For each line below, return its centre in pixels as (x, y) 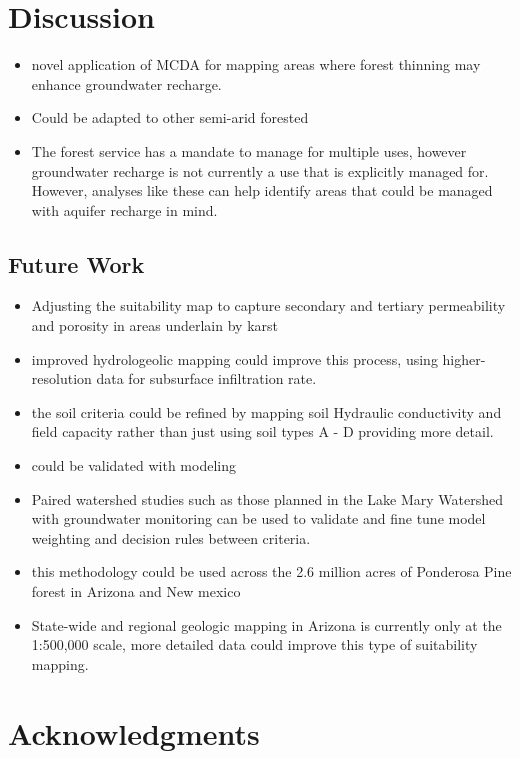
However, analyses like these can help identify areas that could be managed (262, 190)
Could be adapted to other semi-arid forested (170, 117)
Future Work (76, 263)
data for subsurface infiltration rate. (206, 378)
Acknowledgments (134, 732)
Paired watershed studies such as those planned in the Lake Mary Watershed (267, 498)
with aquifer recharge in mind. (124, 209)
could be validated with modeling (133, 465)
